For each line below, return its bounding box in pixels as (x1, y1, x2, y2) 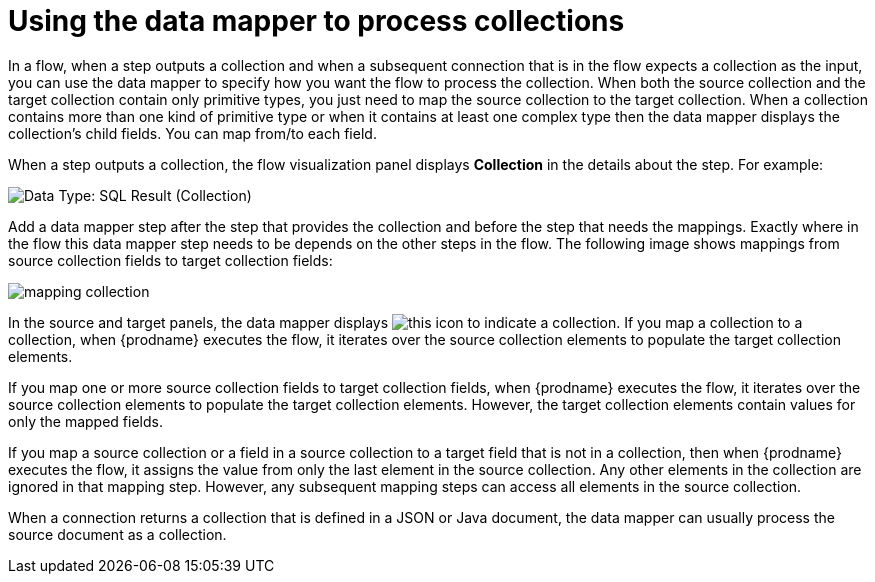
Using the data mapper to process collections (8, 4, 625, 38)
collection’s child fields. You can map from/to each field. (8, 124, 377, 142)
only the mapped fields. (8, 412, 163, 430)
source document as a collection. (8, 525, 227, 543)
